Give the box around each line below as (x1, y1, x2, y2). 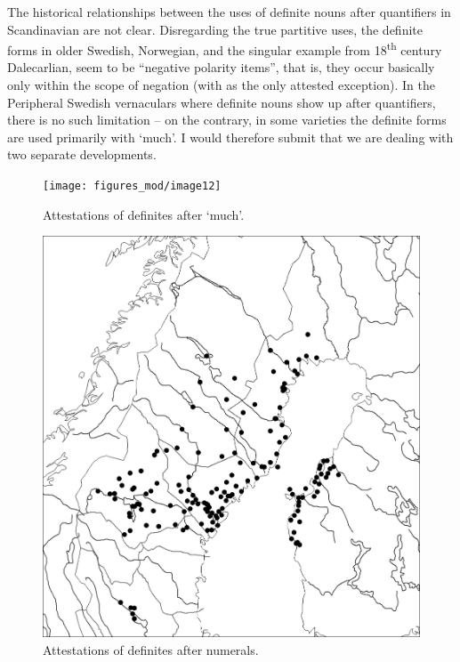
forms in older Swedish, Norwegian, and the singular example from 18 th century (7, 38, 442, 59)
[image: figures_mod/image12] (43, 180, 222, 192)
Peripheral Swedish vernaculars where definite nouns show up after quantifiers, (7, 93, 436, 111)
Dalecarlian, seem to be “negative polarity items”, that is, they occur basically (7, 58, 435, 77)
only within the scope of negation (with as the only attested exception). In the (7, 76, 435, 94)
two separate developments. (7, 145, 157, 164)
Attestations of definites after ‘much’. (43, 205, 245, 223)
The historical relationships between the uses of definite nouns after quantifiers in (7, 3, 451, 20)
